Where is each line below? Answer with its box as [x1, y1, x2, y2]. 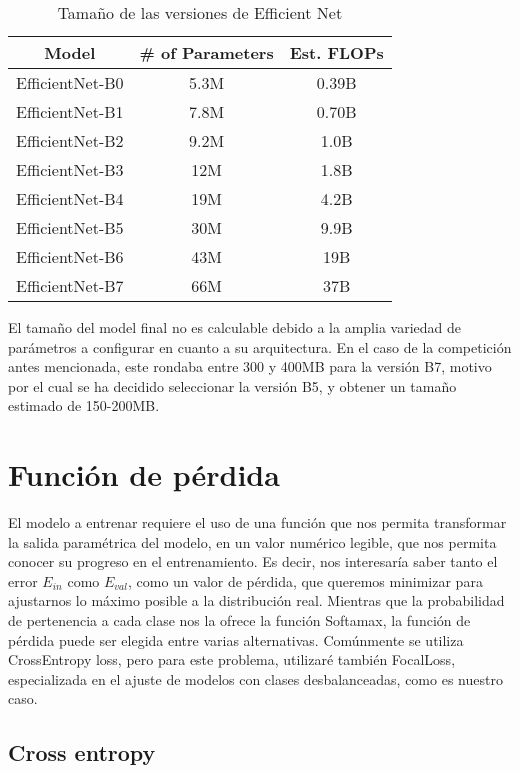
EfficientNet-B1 [16, 100, 124, 123]
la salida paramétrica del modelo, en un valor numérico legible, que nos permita [8, 531, 497, 552]
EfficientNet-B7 [16, 274, 124, 297]
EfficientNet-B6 [16, 245, 124, 268]
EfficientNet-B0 [16, 71, 124, 94]
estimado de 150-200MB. [8, 395, 160, 416]
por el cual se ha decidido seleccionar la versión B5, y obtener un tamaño [8, 375, 457, 396]
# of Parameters [139, 41, 274, 64]
